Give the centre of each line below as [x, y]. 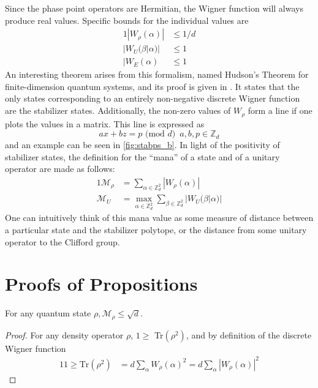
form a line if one [280, 110]
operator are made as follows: [60, 169]
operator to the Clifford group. [62, 241]
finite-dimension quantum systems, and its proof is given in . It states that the [152, 86]
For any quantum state [48, 313]
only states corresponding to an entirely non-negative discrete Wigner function [153, 98]
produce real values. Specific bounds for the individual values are [127, 20]
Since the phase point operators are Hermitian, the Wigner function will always [154, 8]
